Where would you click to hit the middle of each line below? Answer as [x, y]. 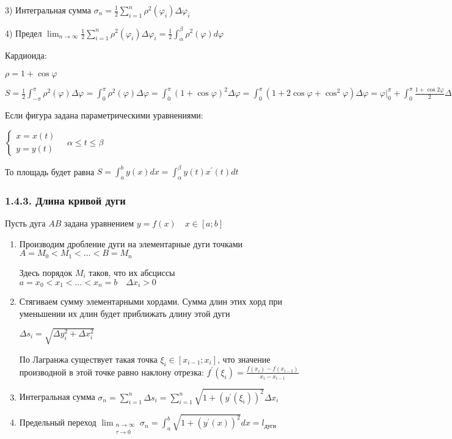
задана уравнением [99, 223]
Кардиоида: [26, 55]
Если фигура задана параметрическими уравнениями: [104, 115]
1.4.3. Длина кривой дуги [65, 200]
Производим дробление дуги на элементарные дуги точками [131, 243]
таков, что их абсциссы [132, 272]
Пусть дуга [25, 223]
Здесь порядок [46, 272]
